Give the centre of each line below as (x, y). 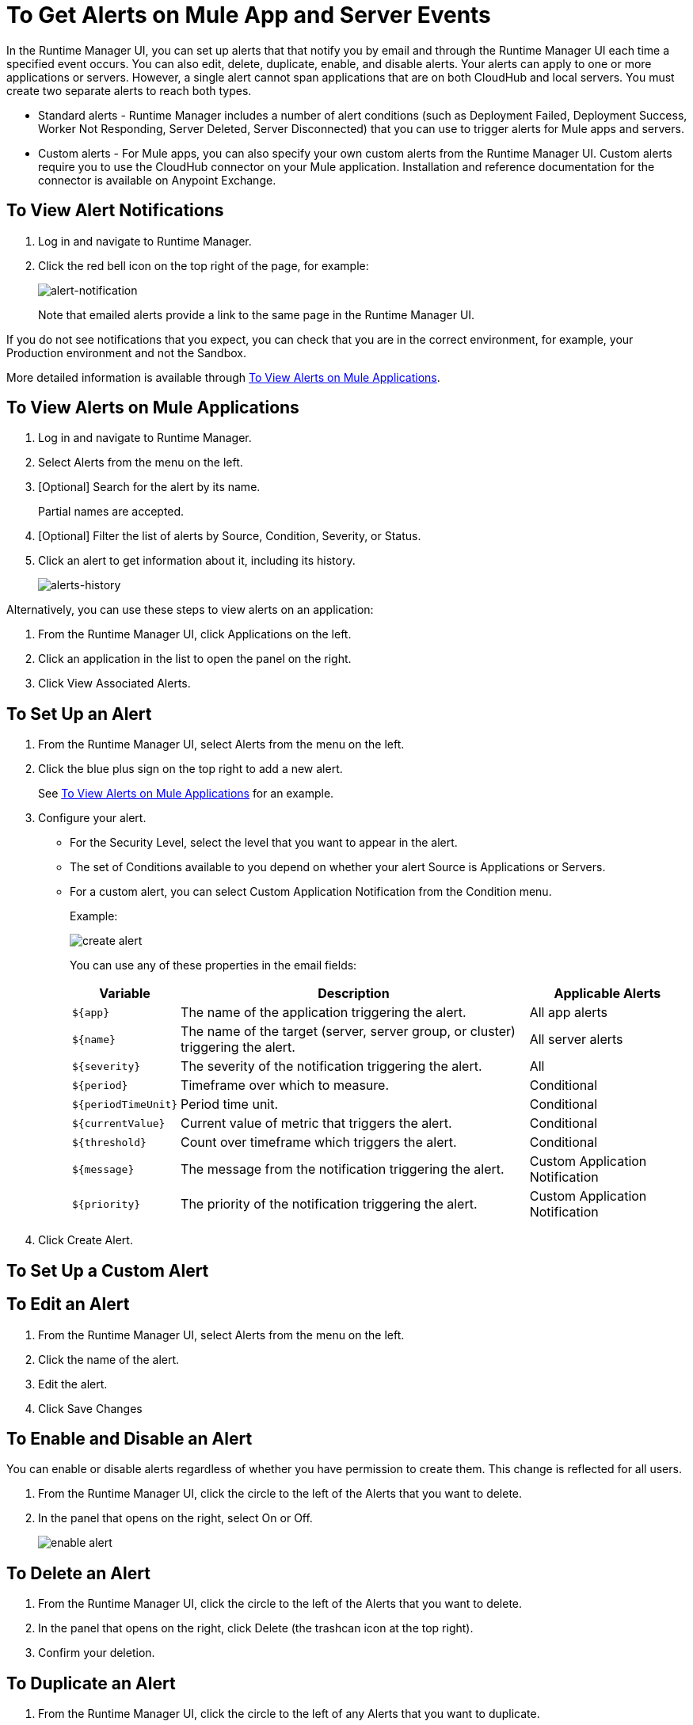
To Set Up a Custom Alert (108, 1270)
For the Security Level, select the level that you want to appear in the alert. (264, 843)
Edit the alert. (73, 1384)
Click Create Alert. (86, 1240)
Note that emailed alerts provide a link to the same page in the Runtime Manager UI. (257, 314)
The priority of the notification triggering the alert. (329, 1204)
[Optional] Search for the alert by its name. (149, 487)
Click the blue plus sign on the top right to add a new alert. (190, 769)
